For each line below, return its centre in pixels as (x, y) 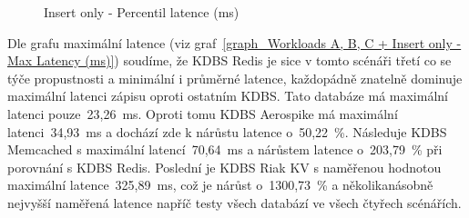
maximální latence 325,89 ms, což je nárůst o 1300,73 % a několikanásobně (220, 185)
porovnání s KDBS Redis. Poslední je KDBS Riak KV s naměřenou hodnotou (224, 167)
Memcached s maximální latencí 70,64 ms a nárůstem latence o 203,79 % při (225, 149)
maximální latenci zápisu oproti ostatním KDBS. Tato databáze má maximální (228, 96)
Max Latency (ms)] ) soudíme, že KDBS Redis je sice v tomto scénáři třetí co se (229, 60)
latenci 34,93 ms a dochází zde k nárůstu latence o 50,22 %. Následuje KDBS (227, 131)
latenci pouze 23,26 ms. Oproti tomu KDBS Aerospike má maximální (203, 113)
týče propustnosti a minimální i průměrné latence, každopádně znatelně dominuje (235, 78)
